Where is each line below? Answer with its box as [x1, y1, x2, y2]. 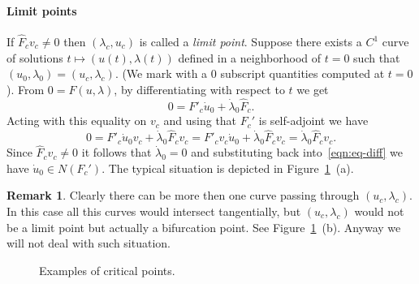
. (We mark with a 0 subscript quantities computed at [114, 65, 385, 82]
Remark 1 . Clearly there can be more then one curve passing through [6, 187, 360, 204]
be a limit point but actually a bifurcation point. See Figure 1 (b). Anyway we [6, 218, 401, 235]
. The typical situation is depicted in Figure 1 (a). [102, 159, 354, 176]
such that [353, 49, 400, 66]
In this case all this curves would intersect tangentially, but [6, 203, 301, 220]
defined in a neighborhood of [178, 49, 322, 66]
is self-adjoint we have [258, 112, 369, 129]
